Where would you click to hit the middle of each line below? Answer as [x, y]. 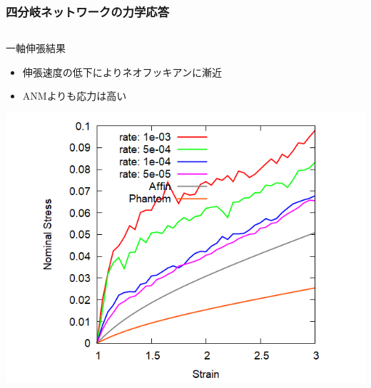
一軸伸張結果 [36, 48]
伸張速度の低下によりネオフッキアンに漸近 [122, 72]
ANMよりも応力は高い [75, 96]
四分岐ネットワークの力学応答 [88, 11]
